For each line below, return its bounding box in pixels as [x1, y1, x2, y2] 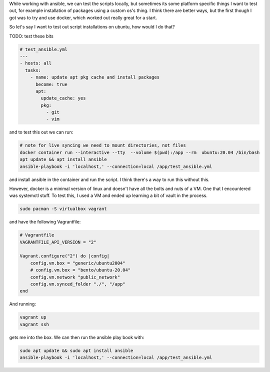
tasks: [25, 67, 41, 73]
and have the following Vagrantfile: [9, 219, 81, 225]
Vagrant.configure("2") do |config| [19, 253, 110, 259]
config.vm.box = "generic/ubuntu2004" [30, 260, 125, 266]
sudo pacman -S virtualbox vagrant [19, 206, 107, 212]
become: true [35, 81, 67, 87]
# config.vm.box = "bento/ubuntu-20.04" [30, 267, 131, 273]
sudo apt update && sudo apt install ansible [19, 347, 133, 353]
